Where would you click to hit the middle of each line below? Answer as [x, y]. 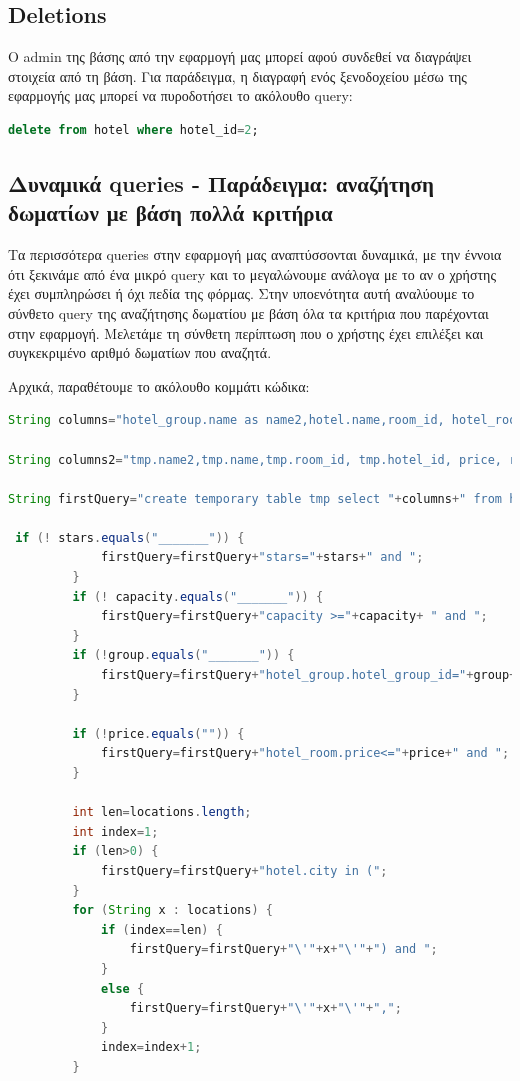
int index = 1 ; [115, 831]
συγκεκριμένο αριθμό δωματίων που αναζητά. [140, 352]
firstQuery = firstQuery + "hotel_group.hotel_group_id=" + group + [309, 675]
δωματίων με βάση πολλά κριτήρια [170, 212]
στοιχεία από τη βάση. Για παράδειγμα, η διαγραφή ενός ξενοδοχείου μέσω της [237, 75]
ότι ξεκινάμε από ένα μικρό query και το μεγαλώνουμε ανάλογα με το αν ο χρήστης [252, 273]
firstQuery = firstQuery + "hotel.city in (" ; [244, 870]
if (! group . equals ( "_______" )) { [183, 655]
